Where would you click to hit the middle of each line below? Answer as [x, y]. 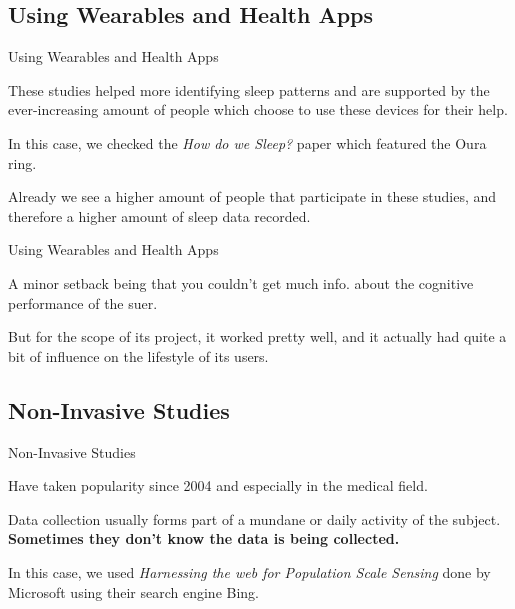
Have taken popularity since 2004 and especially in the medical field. [218, 485]
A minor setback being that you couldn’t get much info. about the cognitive [241, 282]
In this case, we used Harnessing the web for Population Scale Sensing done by [249, 571]
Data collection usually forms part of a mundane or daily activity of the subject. [254, 518]
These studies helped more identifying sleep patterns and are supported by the [249, 89]
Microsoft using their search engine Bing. [133, 591]
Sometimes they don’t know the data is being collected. [204, 538]
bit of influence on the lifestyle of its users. [138, 355]
